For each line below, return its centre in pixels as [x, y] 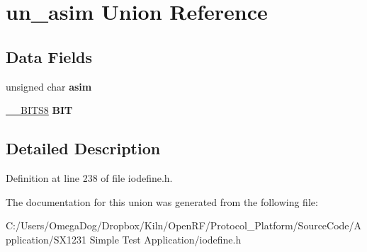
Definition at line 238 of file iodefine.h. [89, 177]
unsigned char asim [49, 86]
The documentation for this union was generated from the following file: [162, 201]
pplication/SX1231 [46, 239]
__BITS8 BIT [39, 110]
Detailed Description [83, 148]
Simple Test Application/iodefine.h [165, 239]
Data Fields [49, 56]
